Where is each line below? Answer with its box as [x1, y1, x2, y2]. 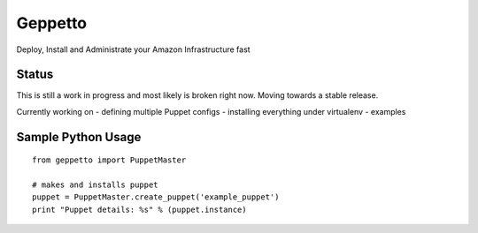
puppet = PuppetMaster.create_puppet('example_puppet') [32, 192, 280, 202]
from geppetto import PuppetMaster [32, 155, 187, 165]
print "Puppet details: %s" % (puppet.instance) [32, 204, 247, 214]
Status [16, 67, 54, 82]
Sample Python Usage [16, 129, 142, 145]
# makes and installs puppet [32, 180, 158, 190]
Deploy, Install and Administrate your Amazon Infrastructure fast [16, 44, 251, 55]
